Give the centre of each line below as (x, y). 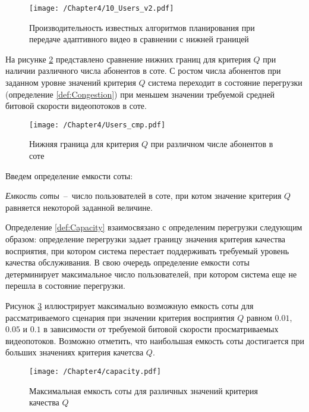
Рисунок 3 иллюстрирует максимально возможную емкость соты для (130, 305)
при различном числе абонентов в (212, 144)
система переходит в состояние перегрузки (225, 82)
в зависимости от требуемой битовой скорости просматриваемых (161, 329)
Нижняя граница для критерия (84, 144)
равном (259, 317)
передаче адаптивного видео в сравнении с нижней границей (139, 39)
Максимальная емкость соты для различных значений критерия (144, 390)
